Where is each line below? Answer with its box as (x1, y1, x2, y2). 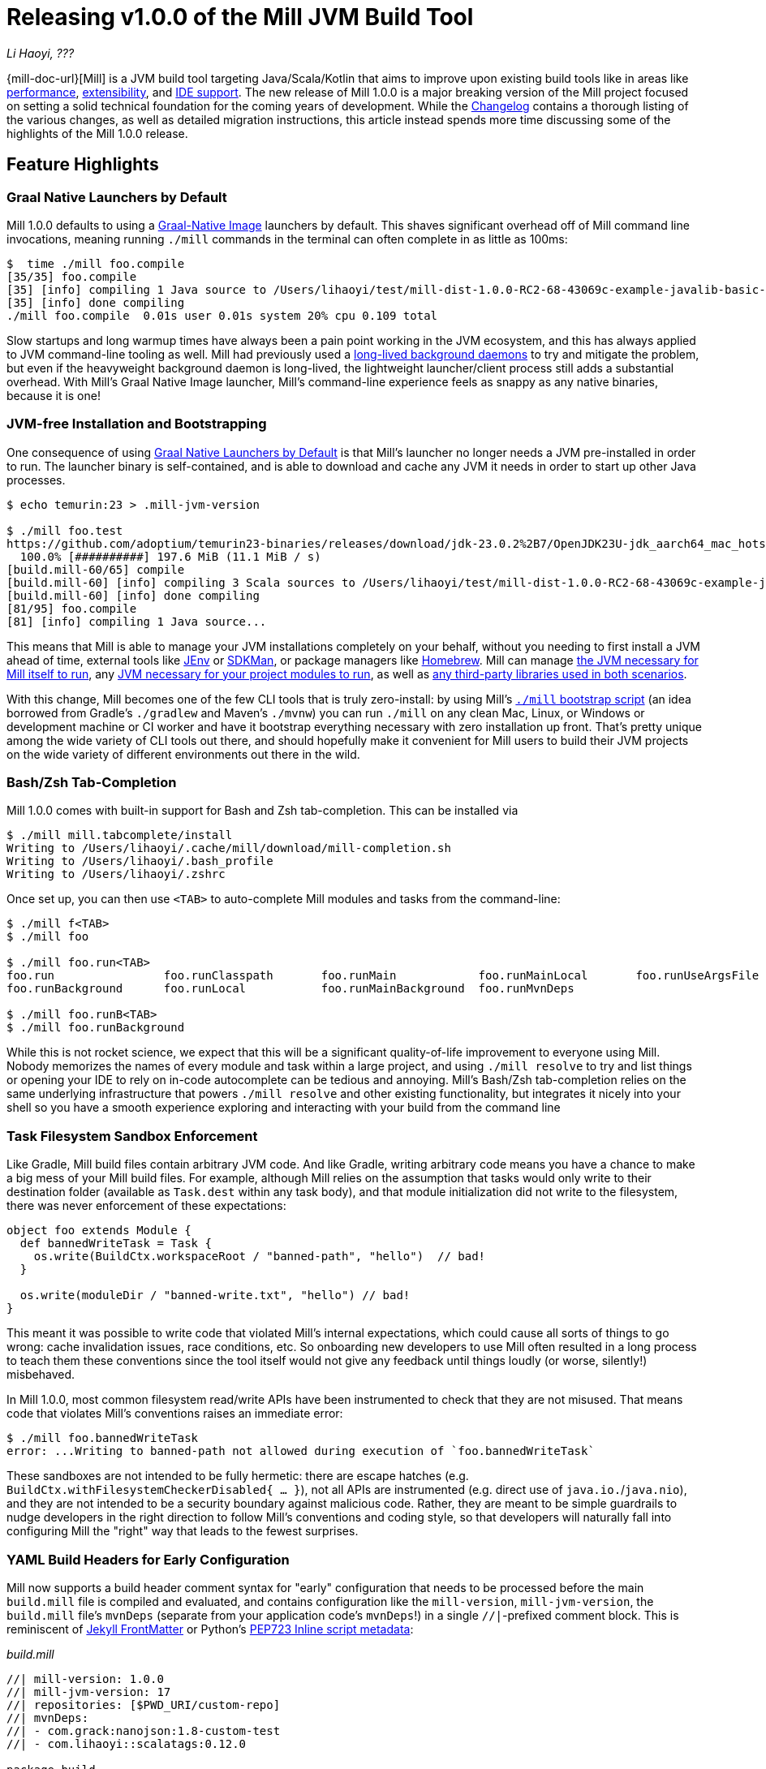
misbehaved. (6, 1367, 75, 1382)
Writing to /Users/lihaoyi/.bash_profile (6, 854, 273, 868)
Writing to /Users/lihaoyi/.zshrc (6, 867, 226, 881)
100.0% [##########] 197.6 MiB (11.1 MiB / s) (19, 549, 321, 563)
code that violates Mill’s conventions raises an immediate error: (6, 1406, 343, 1421)
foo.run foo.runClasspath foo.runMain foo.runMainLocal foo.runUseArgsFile (6, 969, 760, 983)
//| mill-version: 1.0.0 (6, 1672, 164, 1685)
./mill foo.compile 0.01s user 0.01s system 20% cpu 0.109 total (6, 308, 438, 322)
